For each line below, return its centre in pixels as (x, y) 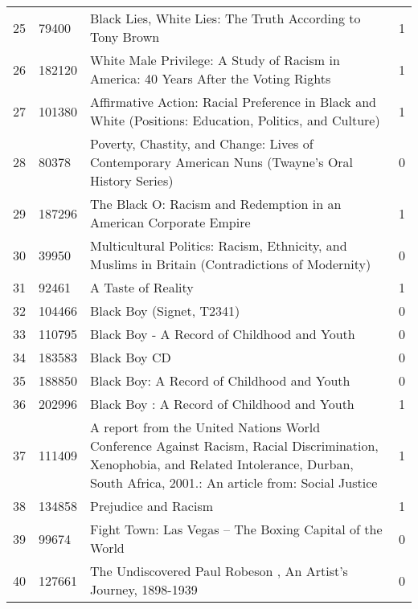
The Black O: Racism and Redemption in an (216, 204)
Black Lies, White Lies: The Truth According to (225, 18)
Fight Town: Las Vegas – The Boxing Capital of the (236, 529)
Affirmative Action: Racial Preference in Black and (233, 102)
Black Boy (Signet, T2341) (165, 311)
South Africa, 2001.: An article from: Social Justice (234, 482)
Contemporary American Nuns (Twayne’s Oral (222, 162)
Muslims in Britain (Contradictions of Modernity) (231, 264)
